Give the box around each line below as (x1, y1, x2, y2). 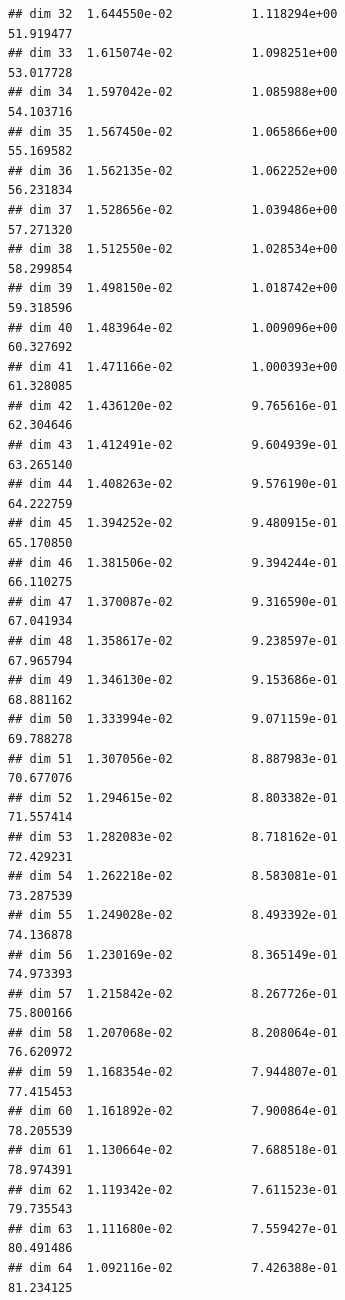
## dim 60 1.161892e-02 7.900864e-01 (8, 1104, 338, 1119)
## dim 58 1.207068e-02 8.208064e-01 (8, 1025, 338, 1040)
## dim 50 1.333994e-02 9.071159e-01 (8, 712, 338, 727)
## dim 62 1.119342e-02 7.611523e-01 (8, 1182, 338, 1197)
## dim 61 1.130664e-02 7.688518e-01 (8, 1143, 338, 1158)
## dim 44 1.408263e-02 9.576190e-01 (8, 477, 338, 492)
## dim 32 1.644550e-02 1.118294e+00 (8, 7, 338, 21)
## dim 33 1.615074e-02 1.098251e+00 (8, 46, 338, 61)
